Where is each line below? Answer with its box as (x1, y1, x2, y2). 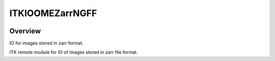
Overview (9, 27, 41, 35)
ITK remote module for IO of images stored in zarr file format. (9, 49, 138, 55)
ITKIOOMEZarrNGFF (9, 8, 97, 19)
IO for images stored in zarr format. (9, 40, 84, 46)
